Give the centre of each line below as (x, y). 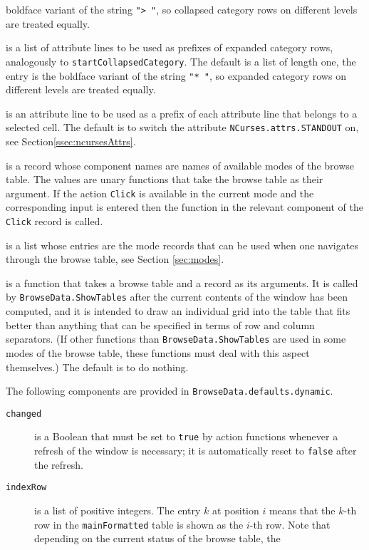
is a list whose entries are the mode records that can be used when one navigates (182, 245)
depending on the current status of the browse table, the (157, 538)
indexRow (26, 488)
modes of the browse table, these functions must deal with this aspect (158, 352)
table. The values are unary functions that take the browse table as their (165, 179)
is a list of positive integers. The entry (118, 510)
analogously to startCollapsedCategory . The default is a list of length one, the (181, 61)
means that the (302, 510)
